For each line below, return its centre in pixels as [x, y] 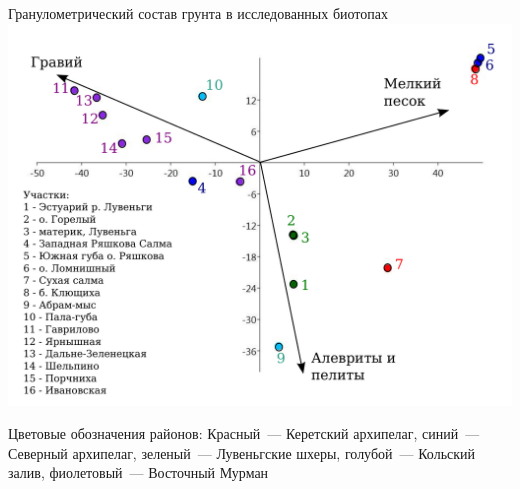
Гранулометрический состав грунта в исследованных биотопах [198, 13]
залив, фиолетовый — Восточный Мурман [138, 472]
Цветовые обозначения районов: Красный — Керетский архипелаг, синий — [244, 433]
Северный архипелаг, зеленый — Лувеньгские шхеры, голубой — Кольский [242, 452]
